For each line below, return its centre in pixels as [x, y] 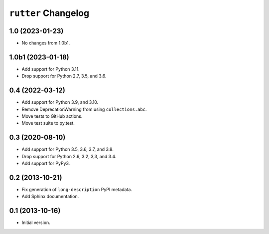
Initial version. [36, 223]
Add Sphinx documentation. [50, 197]
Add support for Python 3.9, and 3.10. [60, 102]
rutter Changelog [49, 13]
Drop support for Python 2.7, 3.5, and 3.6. [64, 76]
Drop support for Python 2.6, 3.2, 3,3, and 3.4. [69, 156]
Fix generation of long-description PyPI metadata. [77, 190]
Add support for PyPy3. [46, 163]
